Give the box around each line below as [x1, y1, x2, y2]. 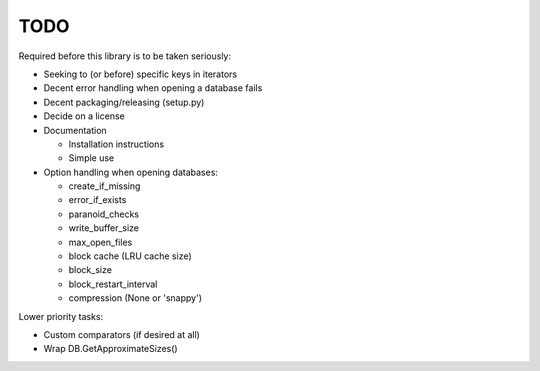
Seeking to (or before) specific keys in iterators [43, 68, 238, 80]
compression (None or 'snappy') [68, 292, 202, 304]
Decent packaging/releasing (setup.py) [43, 96, 205, 108]
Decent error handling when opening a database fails [43, 82, 263, 94]
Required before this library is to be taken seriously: [18, 50, 232, 62]
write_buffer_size [68, 222, 140, 234]
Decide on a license [43, 110, 125, 122]
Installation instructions [68, 138, 165, 150]
